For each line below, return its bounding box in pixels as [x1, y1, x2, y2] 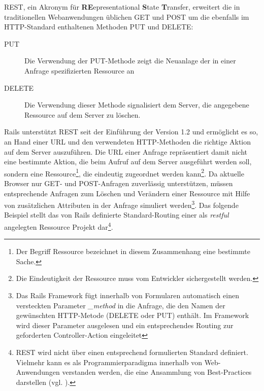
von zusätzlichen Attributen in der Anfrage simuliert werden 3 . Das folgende [4, 198, 239, 210]
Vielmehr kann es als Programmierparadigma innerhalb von [16, 357, 202, 367]
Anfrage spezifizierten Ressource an [24, 65, 135, 76]
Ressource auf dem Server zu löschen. [24, 109, 141, 120]
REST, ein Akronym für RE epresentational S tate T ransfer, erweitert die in [4, 2, 240, 12]
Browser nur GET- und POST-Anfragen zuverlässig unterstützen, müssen [4, 177, 233, 188]
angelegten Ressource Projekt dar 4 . [4, 220, 113, 232]
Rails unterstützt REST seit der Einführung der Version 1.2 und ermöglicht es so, [4, 126, 258, 137]
